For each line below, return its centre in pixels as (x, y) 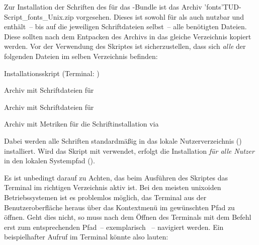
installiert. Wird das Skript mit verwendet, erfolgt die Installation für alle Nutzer (129, 150)
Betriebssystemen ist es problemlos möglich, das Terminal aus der (105, 197)
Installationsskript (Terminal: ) (52, 73)
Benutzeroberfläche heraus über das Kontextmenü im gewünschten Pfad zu (119, 207)
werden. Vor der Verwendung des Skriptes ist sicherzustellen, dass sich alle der (125, 46)
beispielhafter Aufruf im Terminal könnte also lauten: (86, 237)
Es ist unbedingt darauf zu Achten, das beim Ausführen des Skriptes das (116, 177)
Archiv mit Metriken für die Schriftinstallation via (81, 124)
